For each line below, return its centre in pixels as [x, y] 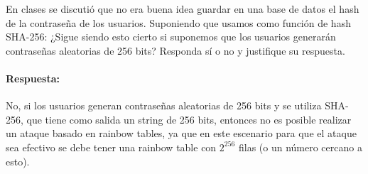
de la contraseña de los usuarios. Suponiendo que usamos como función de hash [178, 22]
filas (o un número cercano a [300, 147]
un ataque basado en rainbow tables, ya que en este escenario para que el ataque [181, 133]
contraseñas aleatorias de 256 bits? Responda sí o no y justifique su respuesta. [175, 50]
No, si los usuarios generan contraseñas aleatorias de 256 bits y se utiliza [164, 105]
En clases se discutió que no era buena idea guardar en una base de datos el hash [183, 9]
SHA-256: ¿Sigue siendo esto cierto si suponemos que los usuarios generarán [171, 37]
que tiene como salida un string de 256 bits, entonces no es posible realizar [189, 119]
